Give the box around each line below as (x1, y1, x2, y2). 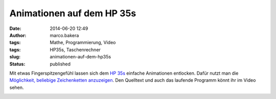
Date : (9, 25, 21, 31)
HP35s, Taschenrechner (50, 46, 101, 53)
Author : (9, 32, 27, 38)
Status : (9, 61, 26, 67)
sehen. (9, 84, 24, 90)
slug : (9, 54, 20, 60)
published (50, 61, 71, 67)
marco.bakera (50, 32, 79, 38)
